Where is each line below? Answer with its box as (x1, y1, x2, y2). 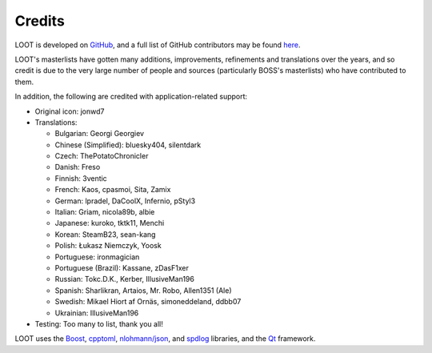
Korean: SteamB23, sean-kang (54, 229, 156, 239)
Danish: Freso (54, 162, 101, 172)
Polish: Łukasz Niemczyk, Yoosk (54, 241, 162, 251)
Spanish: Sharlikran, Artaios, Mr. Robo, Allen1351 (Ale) (54, 285, 232, 295)
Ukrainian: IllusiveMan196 (54, 308, 139, 318)
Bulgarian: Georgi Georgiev (54, 129, 144, 138)
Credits (14, 12, 66, 30)
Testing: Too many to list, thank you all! (34, 319, 163, 328)
